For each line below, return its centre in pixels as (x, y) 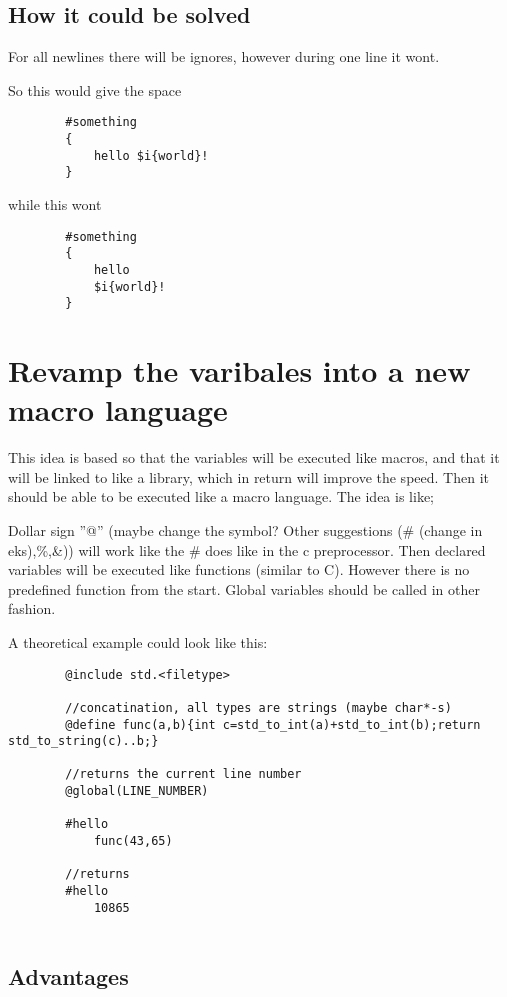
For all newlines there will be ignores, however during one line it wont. (224, 56)
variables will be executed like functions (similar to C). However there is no (239, 569)
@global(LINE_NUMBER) (137, 791)
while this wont (55, 204)
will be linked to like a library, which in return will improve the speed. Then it (248, 476)
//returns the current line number (183, 774)
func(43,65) (133, 841)
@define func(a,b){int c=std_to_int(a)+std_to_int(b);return (273, 724)
